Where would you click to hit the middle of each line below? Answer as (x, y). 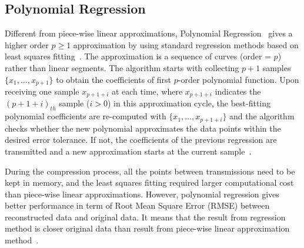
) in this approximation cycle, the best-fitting (189, 103)
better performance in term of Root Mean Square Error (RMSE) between (137, 205)
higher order (27, 44)
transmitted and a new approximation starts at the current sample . (128, 151)
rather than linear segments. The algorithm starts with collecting (122, 67)
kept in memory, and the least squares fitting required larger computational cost (149, 182)
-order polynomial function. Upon (238, 79)
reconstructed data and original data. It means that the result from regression (145, 217)
